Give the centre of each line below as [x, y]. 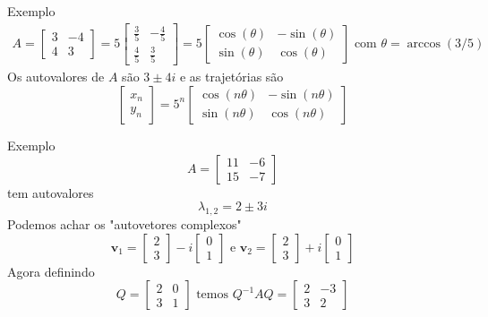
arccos [424, 43]
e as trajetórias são [231, 77]
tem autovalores [51, 192]
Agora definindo [51, 271]
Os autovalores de [56, 77]
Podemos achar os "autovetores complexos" [124, 223]
